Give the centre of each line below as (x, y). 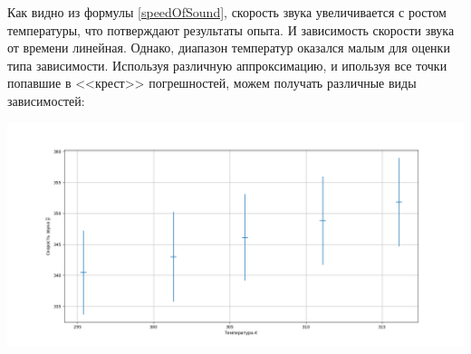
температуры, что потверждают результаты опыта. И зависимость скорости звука (231, 29)
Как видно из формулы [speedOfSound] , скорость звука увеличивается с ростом (227, 12)
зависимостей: (46, 100)
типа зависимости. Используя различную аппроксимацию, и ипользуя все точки (227, 65)
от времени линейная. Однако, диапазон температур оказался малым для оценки (229, 48)
